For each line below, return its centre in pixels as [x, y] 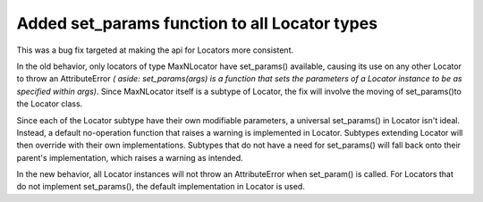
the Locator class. [50, 104]
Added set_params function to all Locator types [197, 23]
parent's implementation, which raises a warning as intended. [130, 157]
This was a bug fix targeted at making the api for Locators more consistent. [155, 50]
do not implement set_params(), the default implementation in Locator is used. [161, 187]
